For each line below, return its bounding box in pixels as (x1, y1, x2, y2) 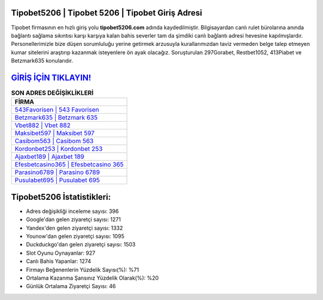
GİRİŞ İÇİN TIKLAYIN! (11, 72, 92, 83)
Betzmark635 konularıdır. (11, 57, 74, 64)
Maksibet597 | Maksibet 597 (14, 129, 95, 137)
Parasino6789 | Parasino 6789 (14, 168, 100, 177)
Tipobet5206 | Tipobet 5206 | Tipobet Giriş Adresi (11, 8, 203, 18)
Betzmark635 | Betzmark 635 (14, 113, 98, 122)
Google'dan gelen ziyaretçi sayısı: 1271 (26, 216, 121, 223)
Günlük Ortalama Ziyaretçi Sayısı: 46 (26, 283, 116, 290)
